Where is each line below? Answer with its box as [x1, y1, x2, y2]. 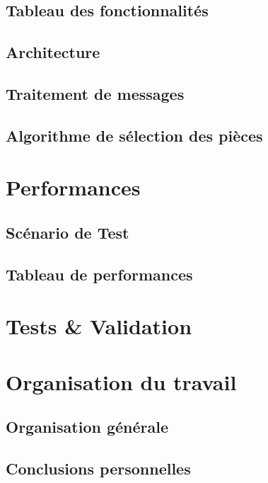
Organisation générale [6, 416, 169, 438]
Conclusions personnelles [6, 457, 191, 479]
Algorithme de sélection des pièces [6, 124, 263, 146]
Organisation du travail [6, 367, 237, 396]
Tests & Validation [6, 312, 192, 341]
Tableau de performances [6, 263, 193, 285]
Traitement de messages [6, 82, 185, 104]
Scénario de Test [6, 221, 129, 243]
